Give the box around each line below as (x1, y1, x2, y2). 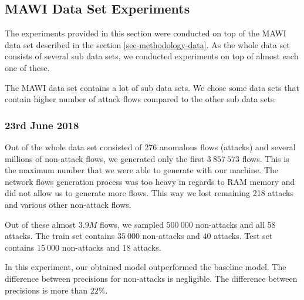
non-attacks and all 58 (195, 218, 276, 230)
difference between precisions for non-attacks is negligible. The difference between (5, 272, 298, 284)
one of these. (5, 61, 50, 73)
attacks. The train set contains (5, 230, 115, 242)
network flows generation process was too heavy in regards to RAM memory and (5, 175, 295, 187)
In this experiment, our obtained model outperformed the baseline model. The (5, 261, 286, 273)
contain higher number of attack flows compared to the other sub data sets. (5, 93, 276, 105)
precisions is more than (5, 284, 88, 296)
